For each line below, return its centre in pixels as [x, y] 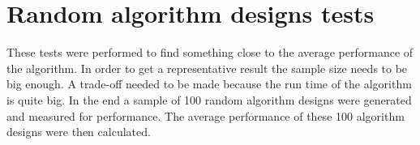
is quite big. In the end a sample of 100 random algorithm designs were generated [209, 99]
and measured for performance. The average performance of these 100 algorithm [206, 115]
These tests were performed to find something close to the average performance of [210, 52]
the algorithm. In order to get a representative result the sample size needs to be [207, 68]
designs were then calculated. [79, 132]
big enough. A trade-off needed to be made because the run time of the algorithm [209, 84]
